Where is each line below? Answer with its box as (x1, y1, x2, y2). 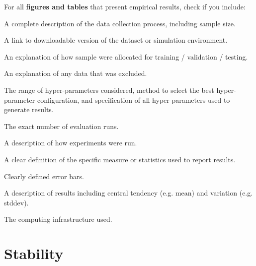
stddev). (4, 197, 29, 207)
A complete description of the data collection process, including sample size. (4, 18, 236, 28)
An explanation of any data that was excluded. (4, 68, 147, 78)
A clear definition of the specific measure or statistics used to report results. (4, 154, 236, 164)
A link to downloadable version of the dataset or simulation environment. (4, 35, 228, 45)
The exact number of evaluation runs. (4, 121, 119, 131)
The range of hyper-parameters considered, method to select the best (4, 84, 214, 95)
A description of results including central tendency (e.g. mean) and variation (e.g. (4, 188, 253, 198)
